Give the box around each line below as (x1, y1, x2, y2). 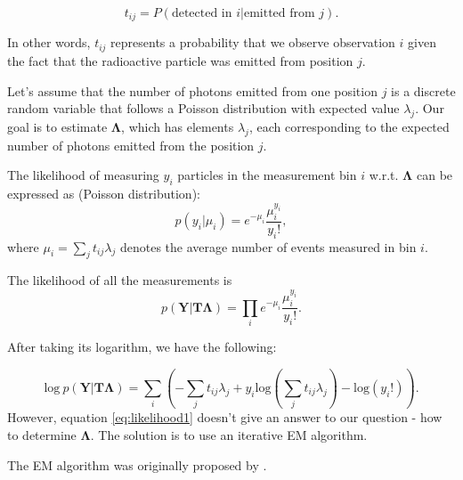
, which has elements (121, 117, 234, 135)
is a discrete (391, 81, 456, 100)
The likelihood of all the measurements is (7, 271, 232, 289)
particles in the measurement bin (177, 166, 357, 184)
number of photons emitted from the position (7, 135, 255, 154)
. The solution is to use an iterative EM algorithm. (90, 426, 368, 443)
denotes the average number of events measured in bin (119, 237, 417, 256)
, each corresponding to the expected (248, 117, 450, 135)
